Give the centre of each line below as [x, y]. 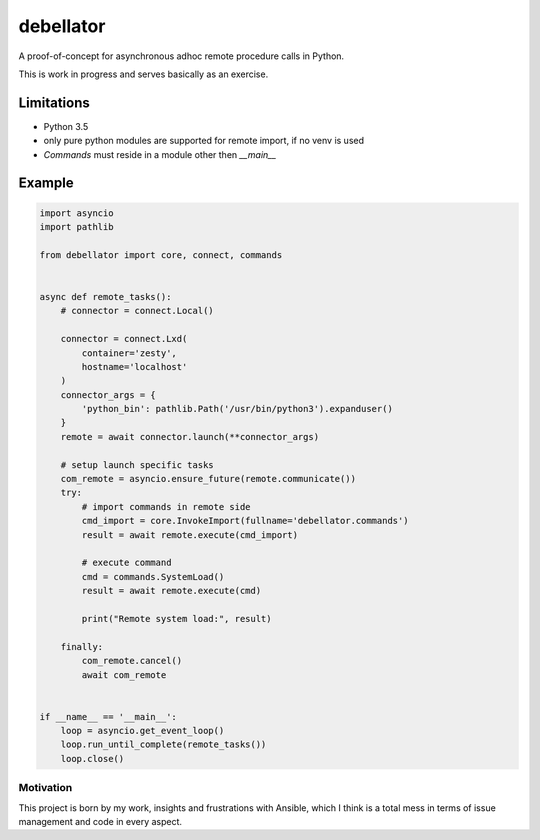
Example [46, 183]
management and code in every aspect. [100, 821]
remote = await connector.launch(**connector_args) [190, 436]
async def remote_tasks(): [105, 296]
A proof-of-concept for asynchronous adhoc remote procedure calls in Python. [181, 56]
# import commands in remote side [166, 506]
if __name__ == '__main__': [108, 716]
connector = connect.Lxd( [124, 339]
